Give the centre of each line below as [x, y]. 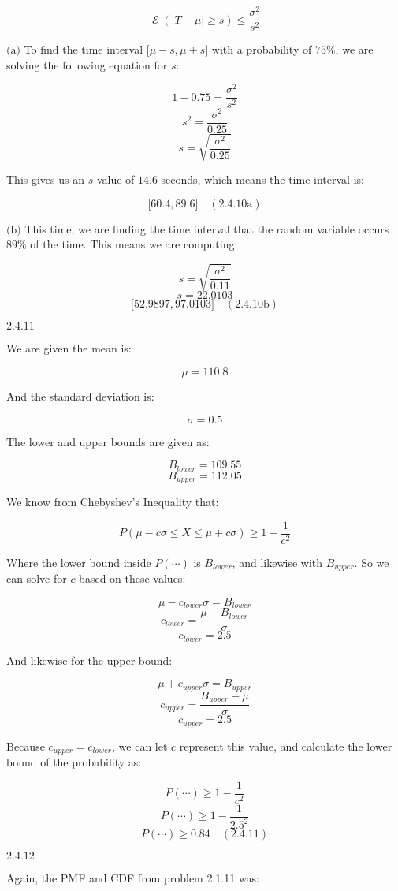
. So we [372, 562]
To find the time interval [84, 49]
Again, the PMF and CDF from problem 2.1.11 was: [133, 878]
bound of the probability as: [74, 762]
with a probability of [262, 49]
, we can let [140, 746]
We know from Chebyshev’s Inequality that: [113, 502]
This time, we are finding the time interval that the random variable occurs [207, 228]
